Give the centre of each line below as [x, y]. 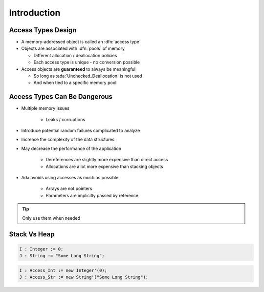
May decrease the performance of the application [71, 148]
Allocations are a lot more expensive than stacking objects [104, 167]
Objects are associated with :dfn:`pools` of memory [73, 48]
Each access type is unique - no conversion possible [87, 62]
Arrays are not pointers [69, 188]
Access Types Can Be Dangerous [61, 97]
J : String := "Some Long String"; [62, 256]
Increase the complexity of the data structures [68, 140]
